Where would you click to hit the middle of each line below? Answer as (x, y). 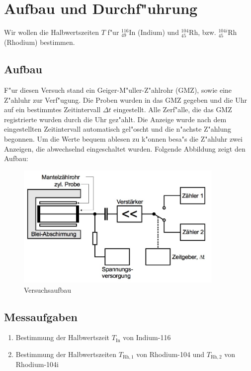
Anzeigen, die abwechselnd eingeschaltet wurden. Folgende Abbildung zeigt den (125, 148)
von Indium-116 (147, 337)
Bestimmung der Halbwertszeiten (66, 354)
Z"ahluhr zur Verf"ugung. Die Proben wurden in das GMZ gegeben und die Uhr (125, 99)
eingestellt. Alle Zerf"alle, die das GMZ (173, 109)
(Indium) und (158, 32)
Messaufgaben (41, 316)
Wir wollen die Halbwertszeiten (52, 32)
